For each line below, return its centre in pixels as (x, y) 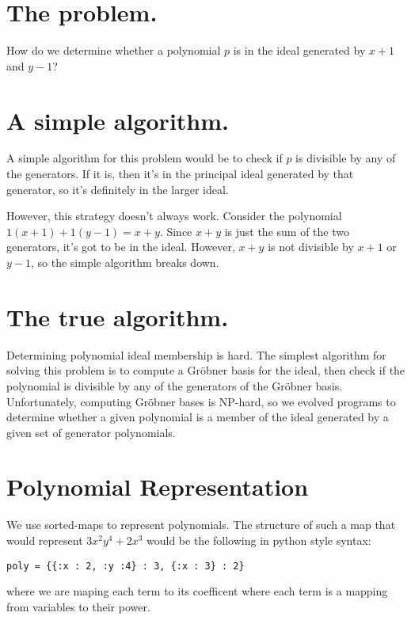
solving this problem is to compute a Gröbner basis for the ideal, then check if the (206, 370)
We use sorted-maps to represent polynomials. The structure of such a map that (201, 525)
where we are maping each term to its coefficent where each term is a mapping (197, 591)
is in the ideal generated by (299, 50)
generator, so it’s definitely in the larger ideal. (118, 189)
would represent (45, 540)
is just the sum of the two (287, 231)
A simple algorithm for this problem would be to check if (145, 158)
